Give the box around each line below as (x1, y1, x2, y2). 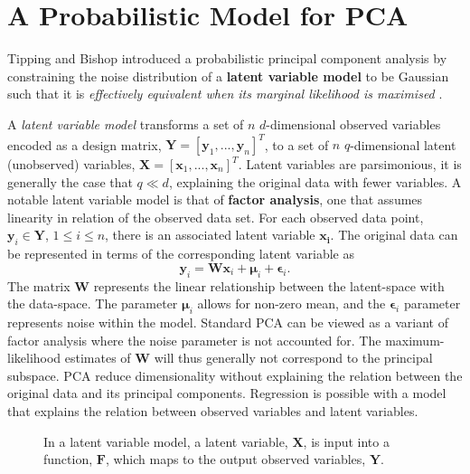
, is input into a (303, 431, 390, 450)
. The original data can (330, 225, 458, 244)
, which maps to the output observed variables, (105, 450, 366, 469)
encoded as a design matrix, (7, 135, 162, 153)
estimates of (64, 348, 131, 367)
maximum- (385, 330, 445, 349)
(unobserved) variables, (7, 155, 136, 173)
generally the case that (7, 172, 133, 191)
